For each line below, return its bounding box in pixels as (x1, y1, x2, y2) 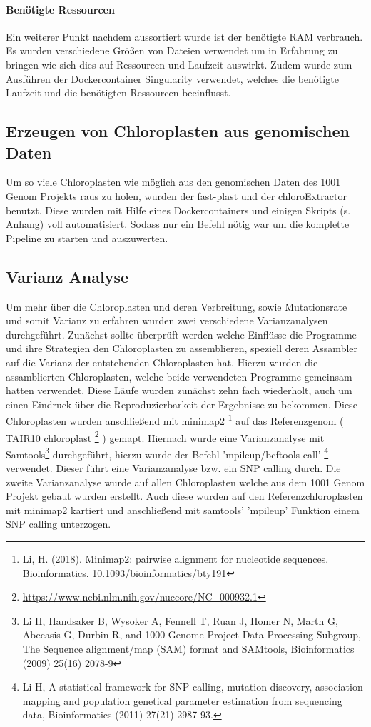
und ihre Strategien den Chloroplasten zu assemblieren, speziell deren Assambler (6, 341, 358, 356)
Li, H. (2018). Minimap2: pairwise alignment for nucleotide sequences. (22, 551, 329, 566)
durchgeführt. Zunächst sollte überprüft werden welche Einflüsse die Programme (6, 326, 357, 341)
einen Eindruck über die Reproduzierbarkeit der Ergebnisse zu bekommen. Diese (6, 396, 357, 411)
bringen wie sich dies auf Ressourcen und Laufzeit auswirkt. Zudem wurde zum (6, 56, 352, 71)
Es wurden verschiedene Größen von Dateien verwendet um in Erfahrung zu (6, 43, 338, 58)
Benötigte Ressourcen (6, 1, 115, 16)
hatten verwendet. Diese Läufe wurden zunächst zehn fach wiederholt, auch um (6, 383, 352, 398)
